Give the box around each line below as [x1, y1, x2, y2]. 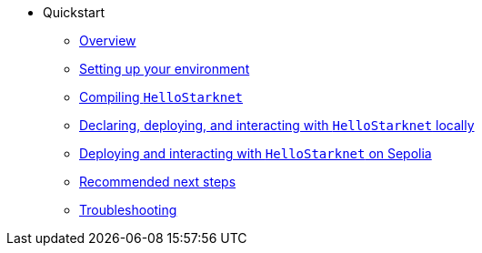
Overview [79, 33, 136, 48]
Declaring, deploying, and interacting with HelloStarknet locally [79, 117, 475, 133]
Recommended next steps [79, 174, 236, 189]
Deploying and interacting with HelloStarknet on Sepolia [79, 146, 432, 161]
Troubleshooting [79, 202, 177, 218]
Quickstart [43, 5, 105, 20]
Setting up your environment [79, 61, 250, 76]
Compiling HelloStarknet [79, 89, 244, 105]
